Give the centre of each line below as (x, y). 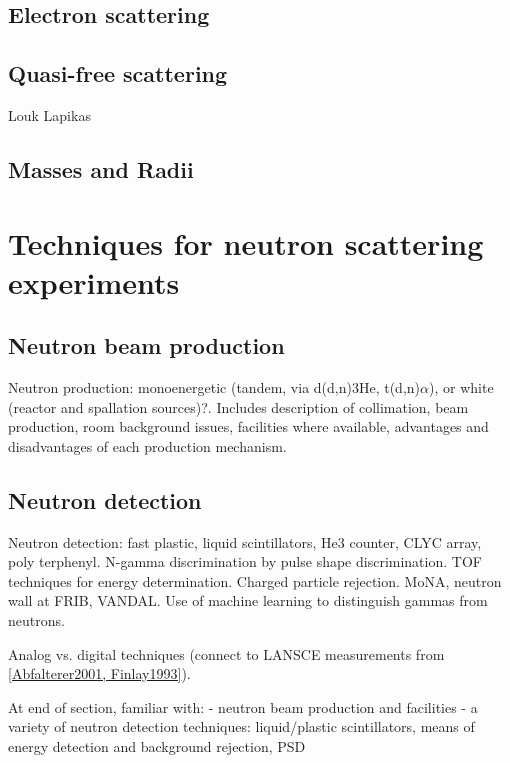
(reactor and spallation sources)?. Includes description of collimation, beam (238, 406)
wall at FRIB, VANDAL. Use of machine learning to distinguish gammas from (248, 600)
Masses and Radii (101, 168)
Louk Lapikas (49, 114)
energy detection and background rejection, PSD (157, 746)
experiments (94, 281)
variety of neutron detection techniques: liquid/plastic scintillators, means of (241, 726)
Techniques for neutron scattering (246, 242)
